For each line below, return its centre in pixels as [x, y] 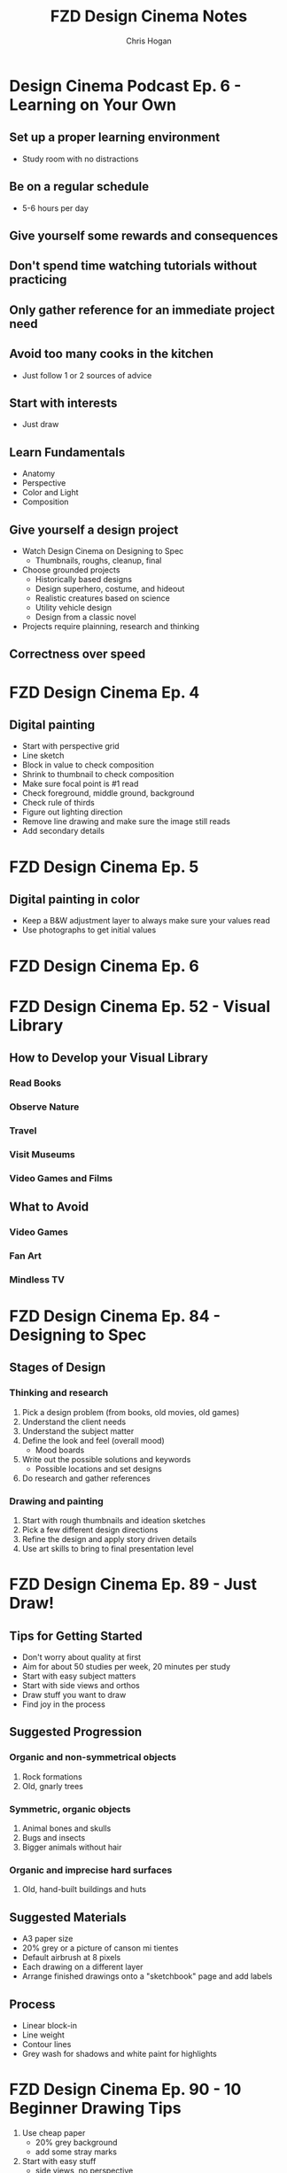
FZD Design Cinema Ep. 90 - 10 [125, 2090]
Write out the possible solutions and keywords [106, 1459]
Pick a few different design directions [90, 1530]
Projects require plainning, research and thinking [111, 626]
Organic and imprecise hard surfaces [91, 1870]
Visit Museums [42, 1154]
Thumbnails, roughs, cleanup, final [98, 560]
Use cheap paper [54, 2132]
